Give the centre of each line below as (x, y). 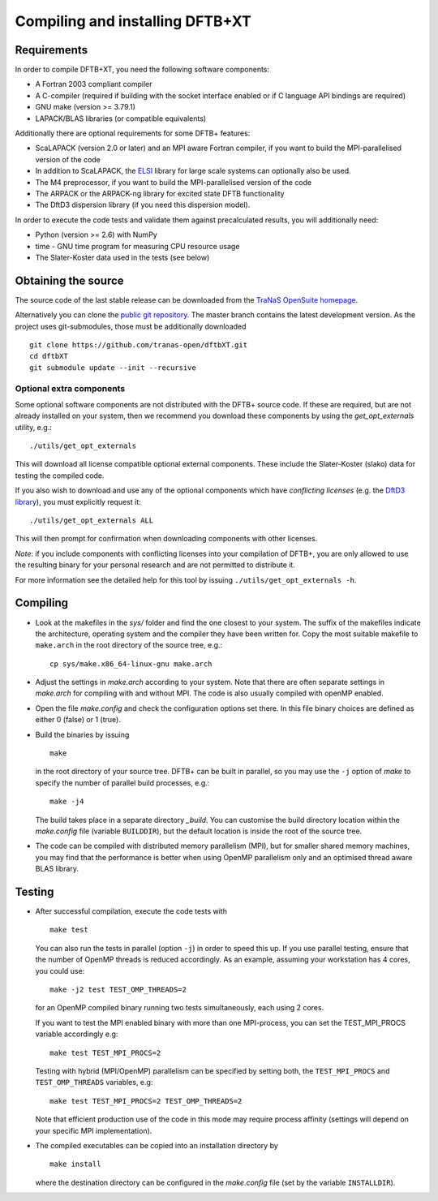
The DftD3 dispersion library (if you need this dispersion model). (143, 205)
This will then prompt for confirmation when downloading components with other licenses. (166, 539)
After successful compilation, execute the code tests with (131, 911)
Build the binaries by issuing (82, 734)
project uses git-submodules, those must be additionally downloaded (131, 326)
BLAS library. (57, 869)
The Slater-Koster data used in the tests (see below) (122, 257)
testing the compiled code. (60, 476)
